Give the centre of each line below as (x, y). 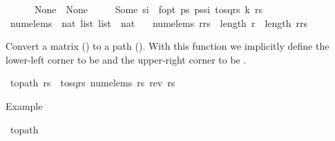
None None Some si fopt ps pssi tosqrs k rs (149, 9)
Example (24, 105)
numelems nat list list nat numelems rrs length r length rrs (159, 22)
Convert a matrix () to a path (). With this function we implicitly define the (167, 46)
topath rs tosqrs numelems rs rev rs (93, 83)
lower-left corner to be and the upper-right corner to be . (126, 59)
